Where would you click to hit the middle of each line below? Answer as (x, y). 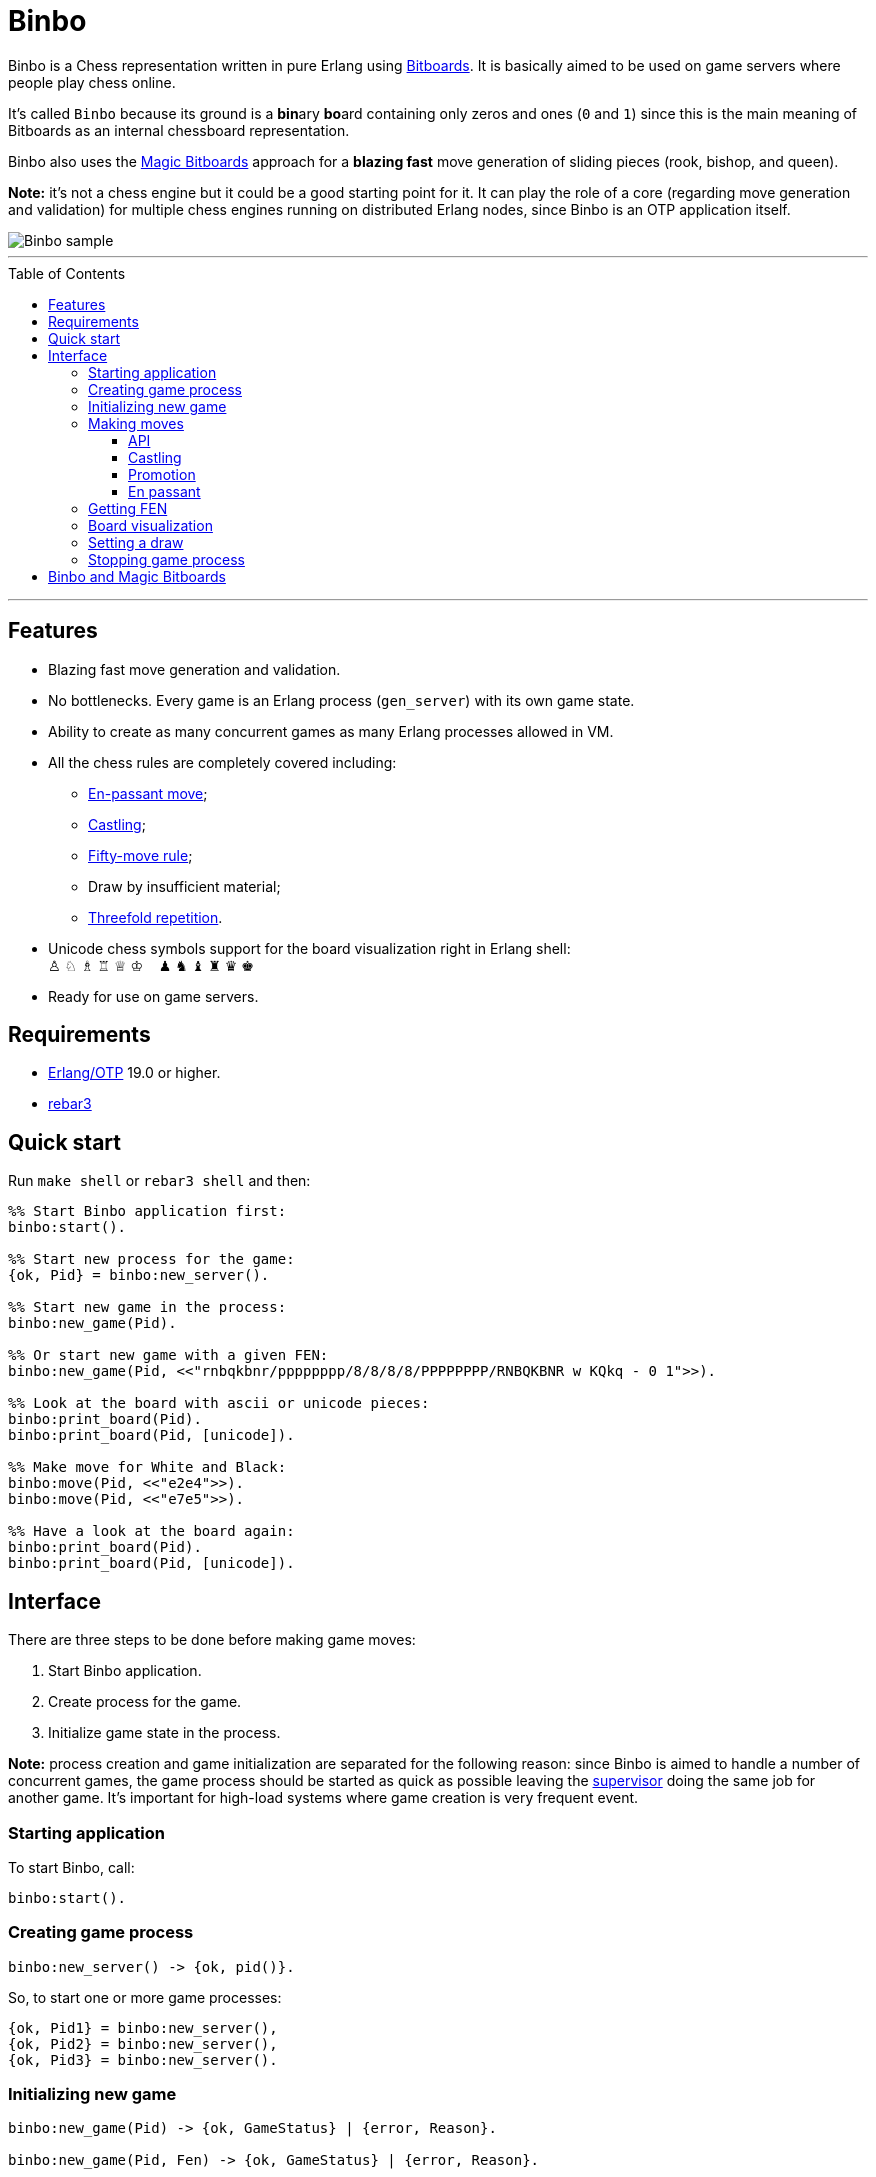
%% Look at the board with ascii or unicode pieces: (219, 1403)
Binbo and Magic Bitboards (137, 576)
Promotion (162, 474)
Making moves (136, 423)
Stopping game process (166, 559)
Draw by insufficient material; (184, 886)
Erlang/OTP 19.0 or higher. (134, 1073)
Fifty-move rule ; (140, 855)
